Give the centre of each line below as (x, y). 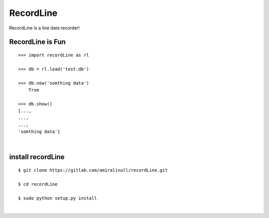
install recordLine (37, 157)
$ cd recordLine (38, 184)
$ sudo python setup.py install (58, 198)
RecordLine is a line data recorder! (44, 28)
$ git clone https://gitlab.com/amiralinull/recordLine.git (93, 170)
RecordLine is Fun (37, 42)
